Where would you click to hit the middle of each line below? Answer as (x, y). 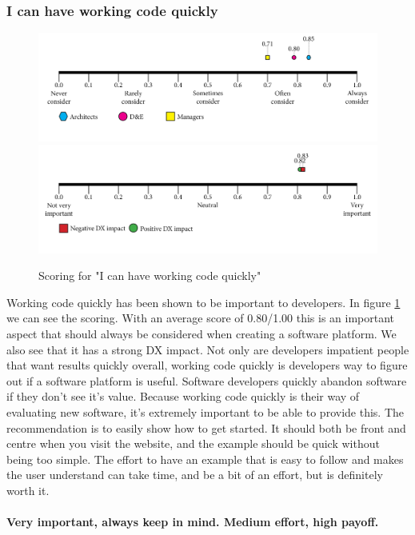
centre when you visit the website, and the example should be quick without (193, 443)
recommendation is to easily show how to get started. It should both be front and (206, 427)
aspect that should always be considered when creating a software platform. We (202, 333)
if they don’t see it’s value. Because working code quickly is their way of (183, 396)
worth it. (28, 490)
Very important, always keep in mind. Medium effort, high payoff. (193, 522)
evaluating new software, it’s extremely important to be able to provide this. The (205, 411)
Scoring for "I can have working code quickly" (150, 275)
